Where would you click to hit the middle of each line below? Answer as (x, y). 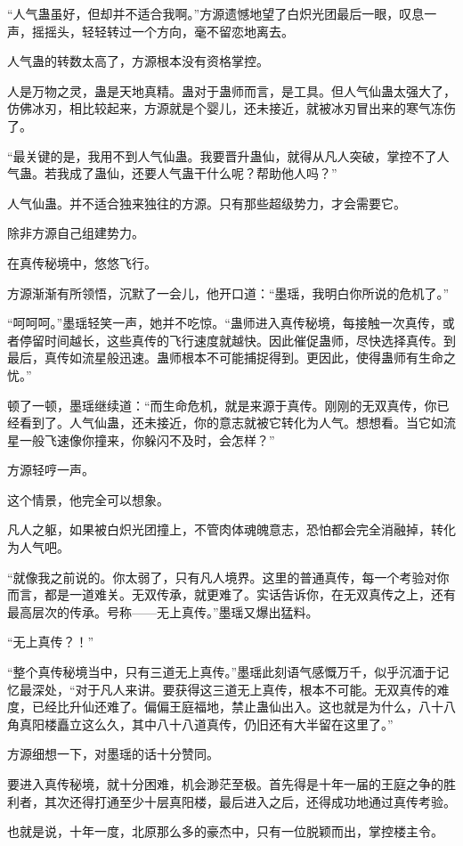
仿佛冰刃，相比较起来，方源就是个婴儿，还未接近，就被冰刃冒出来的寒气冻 (225, 108)
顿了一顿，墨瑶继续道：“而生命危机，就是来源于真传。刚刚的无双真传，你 (222, 405)
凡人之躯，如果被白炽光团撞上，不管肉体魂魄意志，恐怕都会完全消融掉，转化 (231, 529)
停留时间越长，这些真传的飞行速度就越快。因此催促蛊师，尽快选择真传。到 (237, 340)
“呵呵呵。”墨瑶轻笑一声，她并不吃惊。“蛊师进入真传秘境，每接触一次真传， (225, 323)
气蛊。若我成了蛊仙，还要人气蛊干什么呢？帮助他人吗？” (172, 173)
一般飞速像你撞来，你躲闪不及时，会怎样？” (147, 439)
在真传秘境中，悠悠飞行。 (82, 262)
